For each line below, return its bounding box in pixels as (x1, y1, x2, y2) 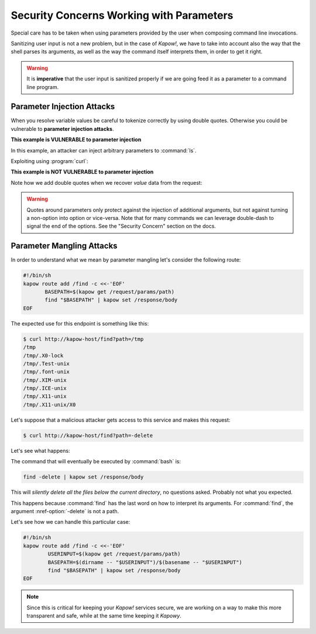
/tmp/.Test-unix (23, 360, 70, 367)
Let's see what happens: (11, 447, 70, 454)
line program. (26, 83, 59, 90)
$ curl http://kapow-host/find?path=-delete (23, 432, 153, 439)
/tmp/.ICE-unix (23, 385, 67, 392)
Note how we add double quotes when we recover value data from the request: (11, 179, 202, 186)
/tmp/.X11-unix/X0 (23, 401, 76, 408)
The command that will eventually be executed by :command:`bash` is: (11, 458, 181, 465)
